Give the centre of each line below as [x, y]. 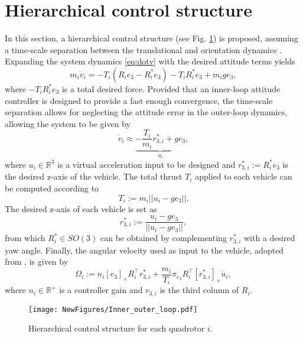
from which [25, 238]
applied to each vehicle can [244, 176]
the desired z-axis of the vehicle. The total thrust [94, 176]
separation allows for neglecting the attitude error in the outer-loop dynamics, [146, 112]
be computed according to [52, 188]
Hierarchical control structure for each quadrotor [117, 328]
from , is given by [37, 261]
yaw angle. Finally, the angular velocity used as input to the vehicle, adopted [144, 250]
